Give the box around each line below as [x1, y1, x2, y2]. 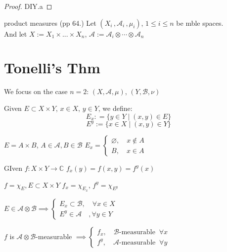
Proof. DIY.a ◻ [4, 1, 52, 11]
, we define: [98, 102, 133, 113]
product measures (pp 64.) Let [4, 17, 96, 28]
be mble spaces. [176, 17, 224, 28]
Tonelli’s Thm [4, 57, 100, 78]
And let [4, 28, 27, 39]
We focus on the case [4, 86, 68, 97]
